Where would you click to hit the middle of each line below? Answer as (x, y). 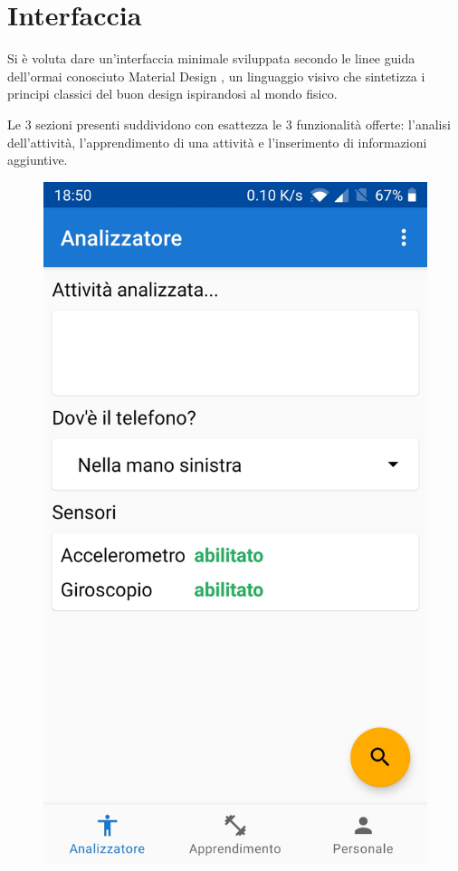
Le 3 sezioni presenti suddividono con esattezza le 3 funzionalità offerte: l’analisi (229, 124)
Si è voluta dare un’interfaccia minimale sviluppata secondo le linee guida (211, 58)
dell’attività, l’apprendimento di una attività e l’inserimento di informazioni (217, 142)
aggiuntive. (38, 160)
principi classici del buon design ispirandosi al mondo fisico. (172, 94)
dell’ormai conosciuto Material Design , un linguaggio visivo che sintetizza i (216, 76)
